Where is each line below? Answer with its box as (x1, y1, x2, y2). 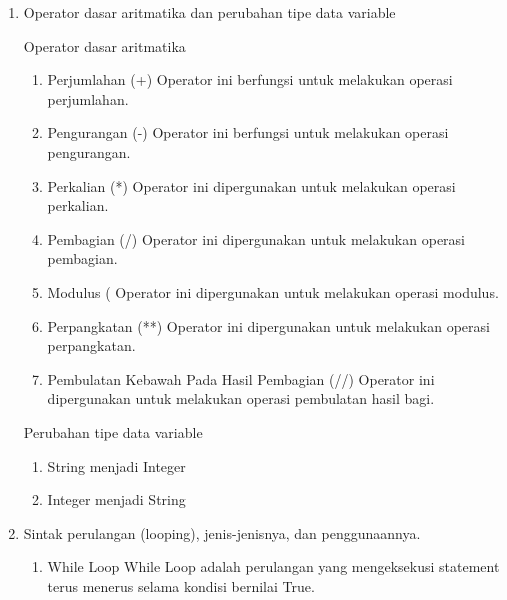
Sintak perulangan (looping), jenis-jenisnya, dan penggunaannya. (23, 522, 421, 543)
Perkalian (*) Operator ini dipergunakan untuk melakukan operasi (47, 175, 456, 196)
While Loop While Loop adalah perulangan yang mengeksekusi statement (47, 556, 500, 577)
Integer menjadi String (47, 489, 186, 510)
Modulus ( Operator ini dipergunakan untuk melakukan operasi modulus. (47, 281, 499, 302)
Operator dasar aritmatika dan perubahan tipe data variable (23, 2, 396, 22)
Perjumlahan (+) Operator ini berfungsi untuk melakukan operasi (47, 69, 453, 90)
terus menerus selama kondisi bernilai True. (47, 575, 315, 596)
